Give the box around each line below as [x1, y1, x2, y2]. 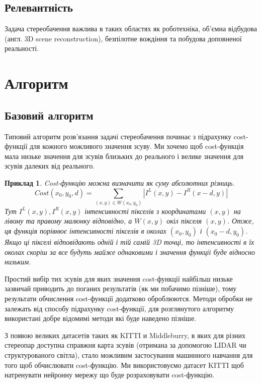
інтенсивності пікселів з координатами [84, 205, 206, 216]
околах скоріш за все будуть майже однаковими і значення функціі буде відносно [5, 246, 255, 257]
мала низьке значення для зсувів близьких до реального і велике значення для [5, 150, 243, 161]
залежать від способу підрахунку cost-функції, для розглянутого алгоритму [5, 303, 234, 313]
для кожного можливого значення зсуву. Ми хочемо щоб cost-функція [29, 141, 244, 151]
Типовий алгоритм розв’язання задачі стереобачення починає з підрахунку [5, 131, 232, 141]
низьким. [5, 256, 31, 267]
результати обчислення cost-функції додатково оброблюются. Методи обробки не [5, 293, 253, 304]
